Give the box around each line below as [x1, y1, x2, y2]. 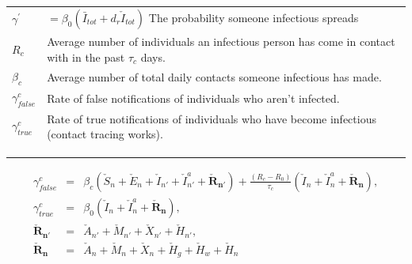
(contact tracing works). [47, 126, 163, 142]
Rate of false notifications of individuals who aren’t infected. [47, 89, 340, 106]
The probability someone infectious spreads [148, 9, 359, 25]
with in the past [47, 48, 125, 65]
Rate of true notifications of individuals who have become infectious [47, 110, 376, 126]
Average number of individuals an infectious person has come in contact [47, 33, 395, 49]
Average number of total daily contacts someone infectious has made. [47, 69, 382, 85]
